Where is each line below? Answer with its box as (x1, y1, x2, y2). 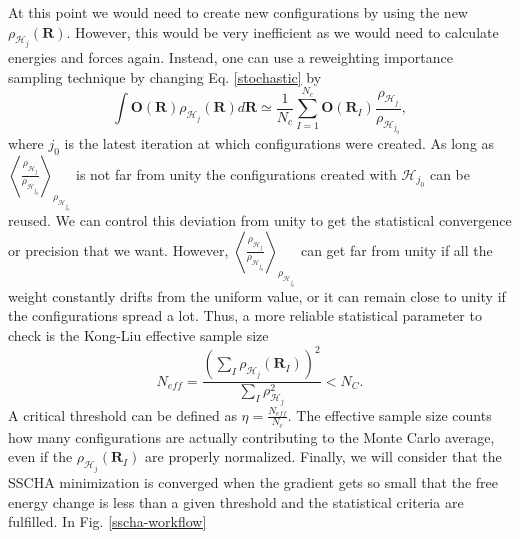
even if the (8, 446, 73, 467)
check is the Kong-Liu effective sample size (8, 325, 269, 346)
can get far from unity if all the (300, 239, 493, 260)
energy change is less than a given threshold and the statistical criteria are (8, 491, 464, 512)
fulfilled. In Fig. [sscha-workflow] (8, 511, 207, 532)
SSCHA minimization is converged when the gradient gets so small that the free (8, 471, 498, 492)
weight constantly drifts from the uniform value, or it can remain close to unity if (8, 285, 506, 306)
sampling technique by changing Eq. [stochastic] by (8, 66, 322, 87)
